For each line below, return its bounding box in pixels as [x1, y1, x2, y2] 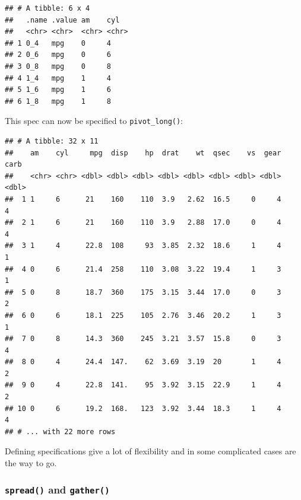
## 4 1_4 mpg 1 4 [5, 74, 111, 82]
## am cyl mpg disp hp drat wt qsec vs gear [5, 148, 281, 157]
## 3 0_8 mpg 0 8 [5, 62, 111, 71]
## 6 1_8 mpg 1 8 [5, 97, 111, 106]
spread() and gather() [5, 482, 110, 496]
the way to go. [5, 457, 57, 469]
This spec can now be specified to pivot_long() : [5, 114, 183, 127]
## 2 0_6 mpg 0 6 [5, 50, 111, 59]
